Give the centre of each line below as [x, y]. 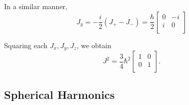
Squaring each [26, 45]
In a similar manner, [36, 6]
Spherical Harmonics [60, 95]
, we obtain [94, 45]
